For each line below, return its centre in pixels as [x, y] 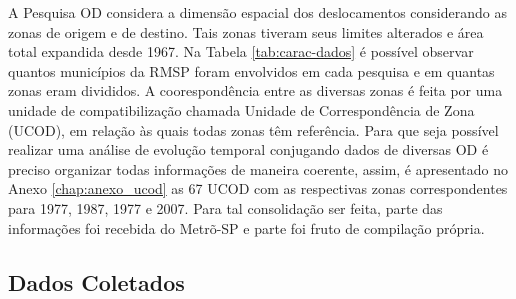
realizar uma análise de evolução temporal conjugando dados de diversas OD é [248, 149]
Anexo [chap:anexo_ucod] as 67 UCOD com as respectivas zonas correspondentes [258, 188]
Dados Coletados [96, 281]
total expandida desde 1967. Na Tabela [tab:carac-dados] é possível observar [241, 51]
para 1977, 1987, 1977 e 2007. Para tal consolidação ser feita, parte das [225, 207]
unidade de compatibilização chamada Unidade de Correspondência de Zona [241, 109]
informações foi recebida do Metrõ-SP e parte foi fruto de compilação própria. [246, 227]
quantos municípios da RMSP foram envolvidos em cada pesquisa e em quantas [251, 70]
